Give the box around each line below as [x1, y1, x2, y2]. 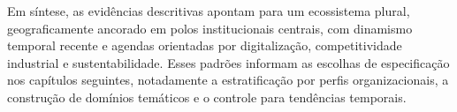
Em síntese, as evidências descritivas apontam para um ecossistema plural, [7, 2, 410, 19]
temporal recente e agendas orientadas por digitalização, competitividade [7, 36, 402, 55]
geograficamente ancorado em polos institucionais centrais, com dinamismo [7, 19, 413, 37]
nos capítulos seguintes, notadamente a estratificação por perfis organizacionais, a [7, 71, 449, 89]
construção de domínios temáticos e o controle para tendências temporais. [7, 87, 407, 106]
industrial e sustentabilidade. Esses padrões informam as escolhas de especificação [7, 53, 450, 71]
